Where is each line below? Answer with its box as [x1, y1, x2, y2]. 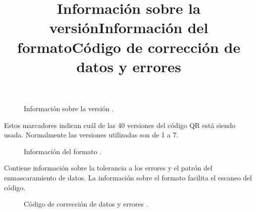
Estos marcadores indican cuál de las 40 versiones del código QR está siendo [4, 120, 236, 130]
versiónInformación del [49, 17, 208, 38]
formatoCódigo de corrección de [17, 37, 241, 57]
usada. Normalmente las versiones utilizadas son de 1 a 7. [4, 129, 179, 140]
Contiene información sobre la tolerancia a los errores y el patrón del [4, 163, 212, 173]
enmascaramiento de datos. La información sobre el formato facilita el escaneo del [4, 172, 252, 182]
